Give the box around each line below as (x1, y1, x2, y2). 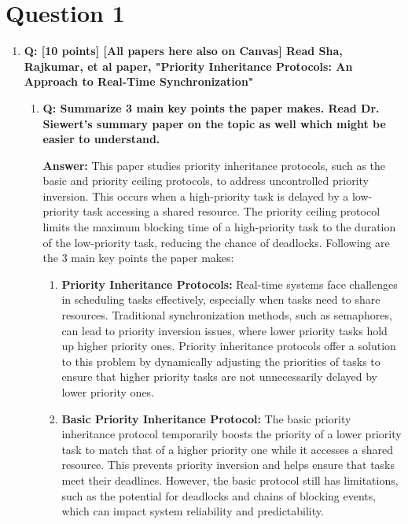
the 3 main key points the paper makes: (42, 249, 234, 266)
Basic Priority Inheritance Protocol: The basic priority (61, 410, 351, 426)
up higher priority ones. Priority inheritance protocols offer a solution (61, 338, 396, 354)
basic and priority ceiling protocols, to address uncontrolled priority (42, 172, 369, 189)
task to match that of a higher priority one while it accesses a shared (61, 441, 394, 457)
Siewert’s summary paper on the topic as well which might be (42, 115, 386, 131)
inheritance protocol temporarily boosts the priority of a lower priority (61, 426, 402, 442)
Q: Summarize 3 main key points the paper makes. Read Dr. (42, 99, 380, 116)
